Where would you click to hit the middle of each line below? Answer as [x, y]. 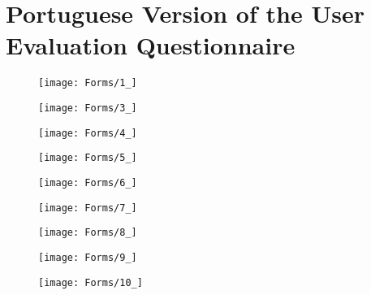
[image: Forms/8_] [88, 233]
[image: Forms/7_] [88, 208]
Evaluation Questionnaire [151, 45]
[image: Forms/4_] [88, 133]
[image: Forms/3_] [88, 108]
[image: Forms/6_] [88, 182]
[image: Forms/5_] [88, 158]
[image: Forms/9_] [88, 257]
